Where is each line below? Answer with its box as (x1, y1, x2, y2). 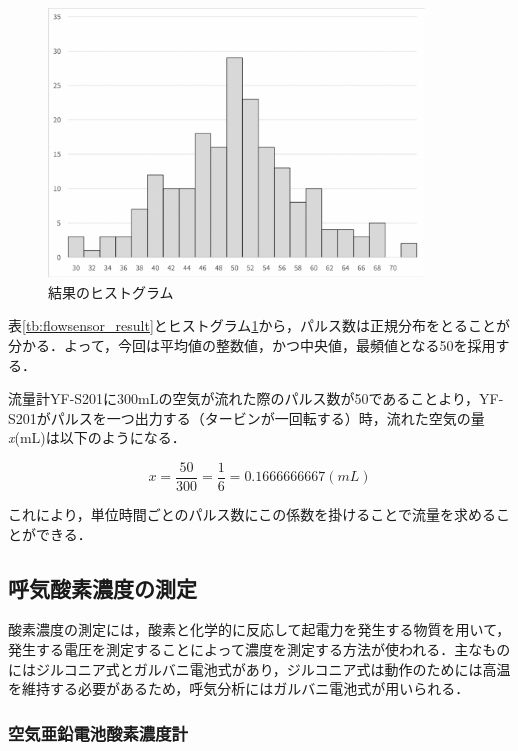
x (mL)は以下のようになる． (8, 427, 186, 448)
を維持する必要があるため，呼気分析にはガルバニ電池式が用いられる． (8, 678, 470, 699)
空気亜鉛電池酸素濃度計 (8, 720, 188, 745)
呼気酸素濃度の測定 (8, 572, 197, 603)
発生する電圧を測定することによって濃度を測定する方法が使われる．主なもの (8, 638, 511, 659)
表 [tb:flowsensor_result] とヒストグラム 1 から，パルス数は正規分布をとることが (8, 315, 510, 336)
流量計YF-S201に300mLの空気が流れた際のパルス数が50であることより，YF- (8, 388, 504, 409)
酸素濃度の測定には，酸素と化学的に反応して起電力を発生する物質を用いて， (8, 619, 511, 640)
